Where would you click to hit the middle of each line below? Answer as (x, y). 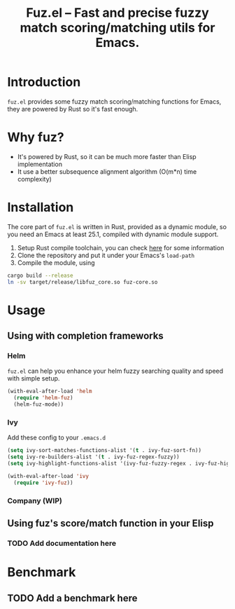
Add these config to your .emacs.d (57, 438)
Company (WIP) (35, 500)
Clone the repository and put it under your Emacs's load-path (106, 255)
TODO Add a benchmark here (72, 598)
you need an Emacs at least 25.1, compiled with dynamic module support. (113, 234)
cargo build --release (40, 275)
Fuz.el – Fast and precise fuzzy (117, 13)
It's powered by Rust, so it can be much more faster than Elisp (107, 156)
